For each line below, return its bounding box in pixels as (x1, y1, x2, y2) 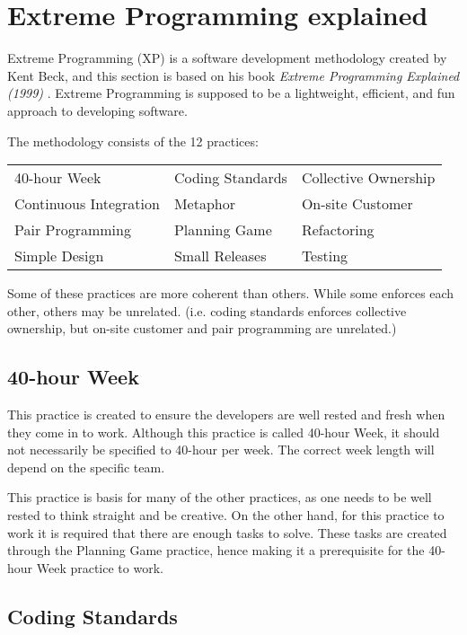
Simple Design (14, 245, 104, 267)
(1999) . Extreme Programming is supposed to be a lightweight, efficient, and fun (7, 84, 455, 102)
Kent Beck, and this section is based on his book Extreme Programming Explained (7, 66, 460, 84)
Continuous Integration (14, 193, 160, 215)
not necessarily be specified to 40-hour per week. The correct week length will (7, 440, 435, 459)
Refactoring (301, 219, 374, 241)
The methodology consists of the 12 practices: (7, 131, 259, 150)
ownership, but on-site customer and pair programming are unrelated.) (7, 319, 397, 338)
